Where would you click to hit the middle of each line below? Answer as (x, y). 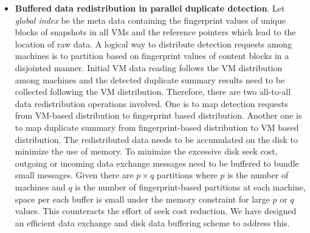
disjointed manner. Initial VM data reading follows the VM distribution (149, 67)
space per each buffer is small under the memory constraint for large (142, 199)
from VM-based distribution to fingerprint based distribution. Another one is (158, 115)
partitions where (187, 175)
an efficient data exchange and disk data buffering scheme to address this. (152, 222)
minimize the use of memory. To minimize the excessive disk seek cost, (146, 151)
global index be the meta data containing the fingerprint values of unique (150, 20)
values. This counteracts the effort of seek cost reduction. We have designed (156, 211)
